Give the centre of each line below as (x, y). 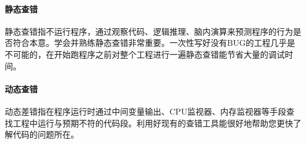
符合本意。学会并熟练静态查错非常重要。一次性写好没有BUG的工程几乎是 (154, 43)
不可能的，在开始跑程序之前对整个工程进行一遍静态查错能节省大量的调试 (145, 54)
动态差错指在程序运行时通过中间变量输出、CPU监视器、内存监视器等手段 (146, 111)
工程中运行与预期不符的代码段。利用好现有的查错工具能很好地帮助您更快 (153, 123)
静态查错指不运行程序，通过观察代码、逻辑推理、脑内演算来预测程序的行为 (149, 31)
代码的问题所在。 (46, 134)
